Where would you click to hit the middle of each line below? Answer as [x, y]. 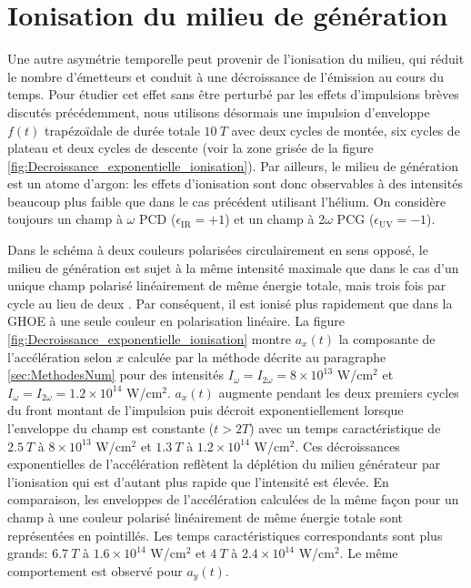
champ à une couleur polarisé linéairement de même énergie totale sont [205, 517]
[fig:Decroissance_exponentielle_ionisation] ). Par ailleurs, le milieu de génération [233, 165]
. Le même [369, 553]
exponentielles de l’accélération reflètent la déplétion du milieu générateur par [224, 464]
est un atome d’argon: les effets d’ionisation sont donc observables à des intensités [235, 183]
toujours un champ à [65, 219]
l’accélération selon [60, 356]
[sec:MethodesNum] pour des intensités [116, 375]
